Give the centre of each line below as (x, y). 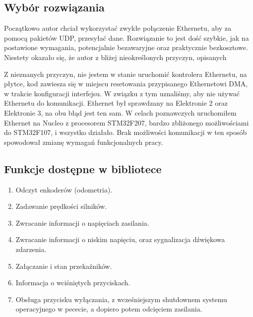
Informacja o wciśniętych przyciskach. (73, 283)
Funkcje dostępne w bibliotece (83, 168)
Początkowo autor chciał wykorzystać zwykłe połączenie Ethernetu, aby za (118, 28)
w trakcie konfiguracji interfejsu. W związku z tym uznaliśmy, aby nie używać (122, 93)
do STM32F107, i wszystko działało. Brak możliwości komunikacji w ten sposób (126, 132)
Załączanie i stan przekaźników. (64, 266)
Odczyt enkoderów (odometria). (64, 189)
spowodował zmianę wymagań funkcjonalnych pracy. (84, 142)
